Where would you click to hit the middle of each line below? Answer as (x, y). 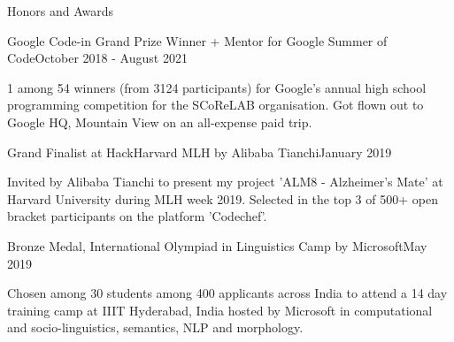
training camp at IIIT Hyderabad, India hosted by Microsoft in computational (220, 310)
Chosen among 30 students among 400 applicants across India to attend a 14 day (227, 293)
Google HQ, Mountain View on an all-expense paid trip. (160, 122)
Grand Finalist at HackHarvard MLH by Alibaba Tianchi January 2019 (200, 152)
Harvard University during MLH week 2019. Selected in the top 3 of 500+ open (223, 198)
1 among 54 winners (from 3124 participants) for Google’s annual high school (217, 87)
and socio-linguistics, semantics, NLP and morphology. (155, 327)
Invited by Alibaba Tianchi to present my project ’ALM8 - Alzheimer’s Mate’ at (225, 182)
